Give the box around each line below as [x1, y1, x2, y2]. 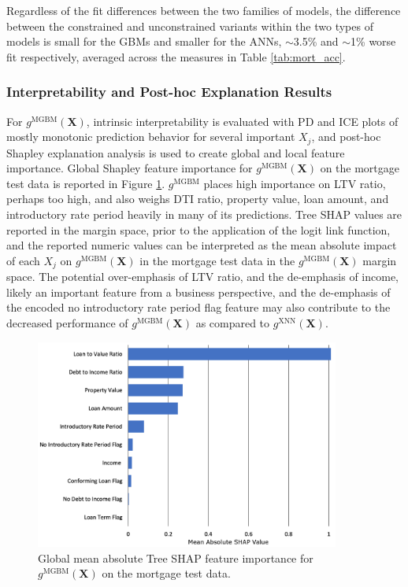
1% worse [351, 33, 396, 50]
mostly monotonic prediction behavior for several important [6, 128, 295, 145]
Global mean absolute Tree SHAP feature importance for [38, 549, 313, 566]
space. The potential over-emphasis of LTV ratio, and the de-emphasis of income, [6, 268, 399, 285]
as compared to [195, 315, 270, 331]
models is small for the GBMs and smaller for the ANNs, [6, 33, 282, 50]
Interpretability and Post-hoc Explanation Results [6, 82, 332, 102]
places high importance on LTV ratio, [203, 175, 386, 191]
